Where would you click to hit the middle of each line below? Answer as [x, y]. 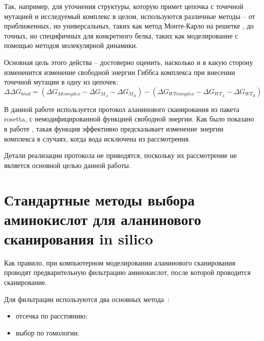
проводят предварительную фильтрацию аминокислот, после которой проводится [127, 272]
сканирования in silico [79, 238]
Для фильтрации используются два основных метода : [87, 299]
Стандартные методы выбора [99, 199]
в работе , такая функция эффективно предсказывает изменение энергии [114, 128]
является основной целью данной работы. [67, 165]
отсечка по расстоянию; [51, 316]
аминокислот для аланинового [103, 219]
